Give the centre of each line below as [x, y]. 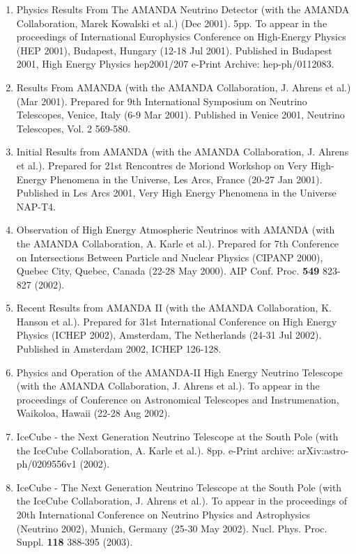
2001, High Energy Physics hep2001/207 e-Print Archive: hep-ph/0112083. [175, 64]
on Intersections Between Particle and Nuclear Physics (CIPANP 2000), [170, 257]
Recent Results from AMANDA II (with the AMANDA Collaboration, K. [174, 308]
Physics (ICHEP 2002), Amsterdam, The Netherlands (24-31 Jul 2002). [169, 335]
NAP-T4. [36, 206]
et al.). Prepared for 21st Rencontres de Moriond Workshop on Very [162, 165]
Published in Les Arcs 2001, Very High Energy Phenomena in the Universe [176, 193]
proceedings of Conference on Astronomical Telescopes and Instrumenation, [178, 399]
